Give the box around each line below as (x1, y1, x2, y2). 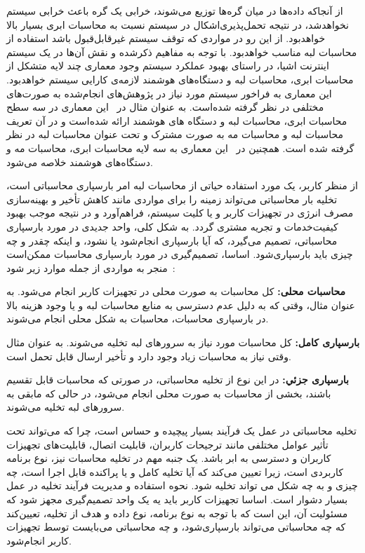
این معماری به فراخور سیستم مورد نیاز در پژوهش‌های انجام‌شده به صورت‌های (6, 86, 332, 100)
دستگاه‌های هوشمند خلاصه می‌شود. (6, 154, 153, 169)
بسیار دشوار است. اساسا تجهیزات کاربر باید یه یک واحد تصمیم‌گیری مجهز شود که (6, 492, 348, 506)
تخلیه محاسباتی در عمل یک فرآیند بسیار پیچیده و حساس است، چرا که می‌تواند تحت (6, 423, 357, 438)
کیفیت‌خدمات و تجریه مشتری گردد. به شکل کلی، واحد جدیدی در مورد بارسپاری (6, 219, 338, 233)
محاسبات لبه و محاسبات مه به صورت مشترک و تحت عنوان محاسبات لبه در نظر (6, 127, 344, 142)
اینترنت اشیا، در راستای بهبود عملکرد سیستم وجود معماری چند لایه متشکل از (6, 58, 329, 73)
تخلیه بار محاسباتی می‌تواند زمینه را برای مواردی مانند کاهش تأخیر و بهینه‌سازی (6, 191, 338, 206)
